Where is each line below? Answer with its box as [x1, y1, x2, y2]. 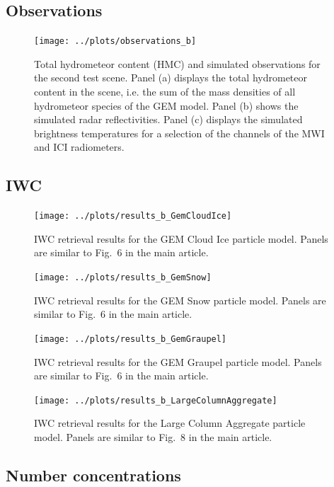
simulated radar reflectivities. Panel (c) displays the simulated [34, 112, 303, 127]
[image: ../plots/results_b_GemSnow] [34, 273, 212, 283]
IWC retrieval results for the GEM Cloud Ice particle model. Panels [34, 231, 328, 246]
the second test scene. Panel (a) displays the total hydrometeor [34, 70, 308, 85]
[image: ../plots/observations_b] [34, 36, 197, 47]
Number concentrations [6, 464, 181, 486]
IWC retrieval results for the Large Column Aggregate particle [34, 416, 306, 430]
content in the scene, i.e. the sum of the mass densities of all [34, 84, 296, 99]
